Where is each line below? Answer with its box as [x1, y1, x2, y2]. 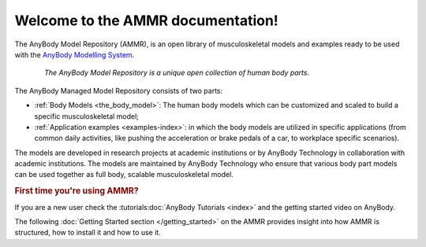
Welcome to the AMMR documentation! [14, 12, 279, 29]
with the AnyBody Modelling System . [14, 50, 135, 59]
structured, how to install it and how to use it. [14, 228, 161, 238]
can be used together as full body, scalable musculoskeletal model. [14, 170, 234, 179]
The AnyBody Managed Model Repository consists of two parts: [14, 86, 223, 95]
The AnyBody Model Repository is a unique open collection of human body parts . [44, 68, 310, 78]
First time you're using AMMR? [14, 186, 139, 197]
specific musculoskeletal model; [34, 111, 140, 121]
